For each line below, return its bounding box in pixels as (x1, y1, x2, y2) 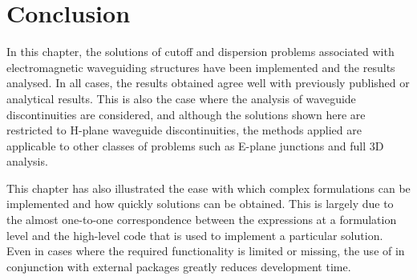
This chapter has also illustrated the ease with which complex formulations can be (6, 179, 411, 196)
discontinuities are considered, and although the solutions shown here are (6, 106, 366, 122)
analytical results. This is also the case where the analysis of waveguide (6, 90, 356, 106)
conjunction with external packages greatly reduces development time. (6, 258, 351, 274)
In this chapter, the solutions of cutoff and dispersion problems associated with (6, 43, 395, 60)
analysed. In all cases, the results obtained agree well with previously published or (6, 74, 410, 91)
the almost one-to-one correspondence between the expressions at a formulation (6, 211, 397, 228)
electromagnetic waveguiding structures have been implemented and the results (6, 58, 395, 75)
